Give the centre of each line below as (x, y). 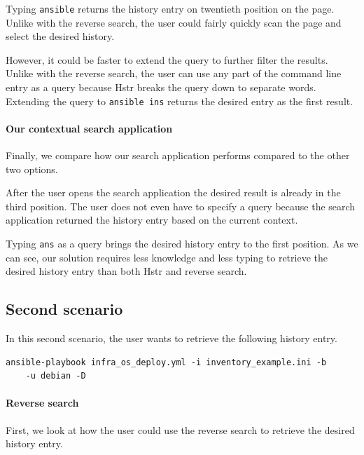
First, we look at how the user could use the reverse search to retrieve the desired (180, 429)
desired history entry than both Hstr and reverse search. (126, 271)
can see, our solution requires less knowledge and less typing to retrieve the (167, 257)
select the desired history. (60, 36)
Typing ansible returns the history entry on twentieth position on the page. (170, 8)
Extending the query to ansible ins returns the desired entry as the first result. (180, 101)
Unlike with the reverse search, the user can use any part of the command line (174, 73)
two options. (32, 169)
